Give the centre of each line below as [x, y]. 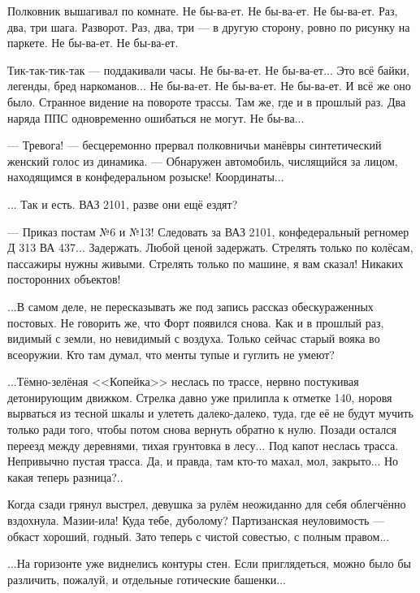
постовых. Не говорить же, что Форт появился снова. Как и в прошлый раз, [196, 322]
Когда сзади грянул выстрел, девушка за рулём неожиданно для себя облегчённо [207, 504]
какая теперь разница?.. [65, 476]
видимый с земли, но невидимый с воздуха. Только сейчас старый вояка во [194, 338]
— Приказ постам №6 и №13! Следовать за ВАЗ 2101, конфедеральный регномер [208, 231]
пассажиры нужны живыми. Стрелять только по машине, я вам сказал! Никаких [206, 263]
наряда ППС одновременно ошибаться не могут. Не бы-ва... [156, 117]
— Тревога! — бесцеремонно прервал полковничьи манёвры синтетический [195, 145]
